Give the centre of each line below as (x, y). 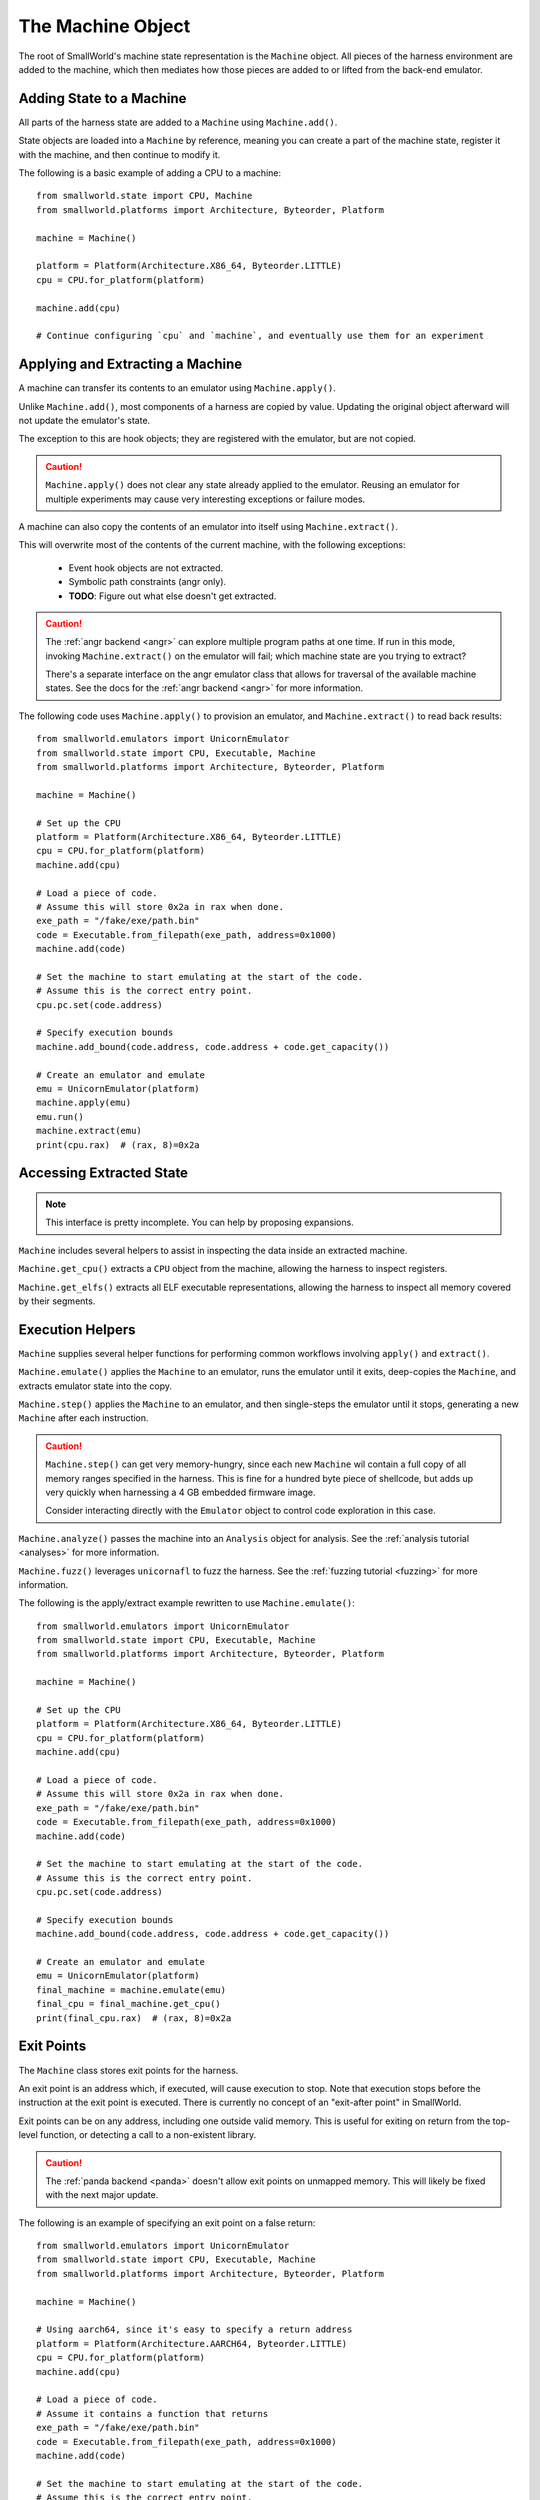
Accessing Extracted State (103, 1173)
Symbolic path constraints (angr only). (147, 582)
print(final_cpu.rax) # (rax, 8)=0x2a (134, 2018)
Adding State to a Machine (102, 98)
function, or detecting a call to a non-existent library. (148, 2135)
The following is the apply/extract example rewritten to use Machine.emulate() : (186, 1603)
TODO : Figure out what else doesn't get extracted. (172, 596)
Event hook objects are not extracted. (146, 567)
